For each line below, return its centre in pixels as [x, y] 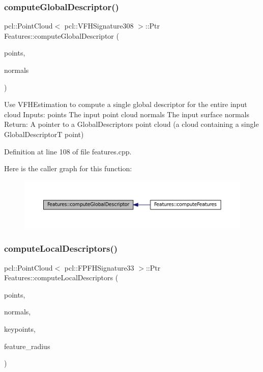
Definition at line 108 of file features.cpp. [68, 151]
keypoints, [20, 329]
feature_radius [27, 346]
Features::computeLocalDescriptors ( [61, 277]
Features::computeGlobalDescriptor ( [62, 35]
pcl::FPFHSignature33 [99, 267]
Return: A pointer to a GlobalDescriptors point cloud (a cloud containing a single [131, 124]
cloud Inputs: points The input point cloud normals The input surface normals [127, 114]
